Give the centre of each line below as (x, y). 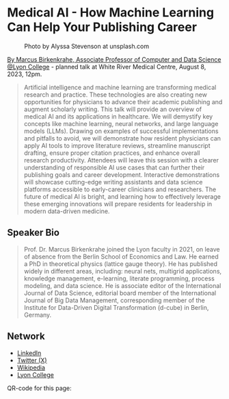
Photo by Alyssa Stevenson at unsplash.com (86, 46)
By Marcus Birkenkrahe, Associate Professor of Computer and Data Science (114, 59)
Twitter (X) (32, 360)
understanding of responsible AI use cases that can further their (114, 167)
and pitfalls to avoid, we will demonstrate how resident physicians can (122, 138)
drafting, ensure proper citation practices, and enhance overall (112, 153)
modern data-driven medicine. (67, 211)
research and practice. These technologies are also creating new (115, 95)
